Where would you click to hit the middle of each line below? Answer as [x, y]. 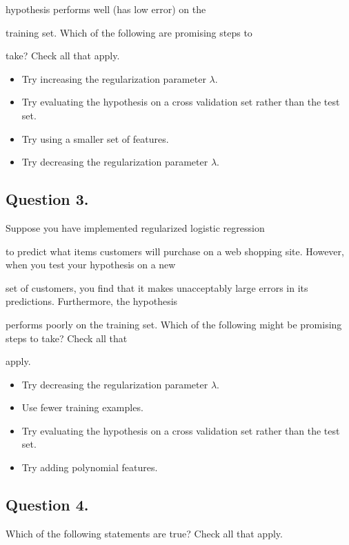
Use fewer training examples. [82, 407]
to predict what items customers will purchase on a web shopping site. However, [175, 251]
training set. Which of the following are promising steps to [129, 32]
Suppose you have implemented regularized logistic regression [135, 227]
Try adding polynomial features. [90, 467]
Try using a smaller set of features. [95, 138]
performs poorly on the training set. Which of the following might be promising [174, 324]
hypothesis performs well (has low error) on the [106, 9]
